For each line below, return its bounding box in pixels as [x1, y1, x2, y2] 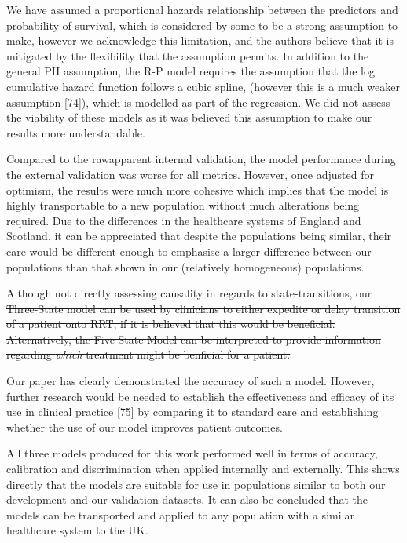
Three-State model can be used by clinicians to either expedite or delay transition [6, 300, 401, 316]
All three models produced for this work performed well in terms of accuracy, [6, 445, 378, 461]
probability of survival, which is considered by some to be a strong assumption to [6, 16, 398, 33]
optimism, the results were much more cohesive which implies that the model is [6, 181, 389, 198]
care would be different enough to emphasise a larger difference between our [6, 242, 372, 259]
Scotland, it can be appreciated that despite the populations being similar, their [6, 228, 392, 244]
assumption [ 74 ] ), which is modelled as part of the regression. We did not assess [6, 93, 390, 110]
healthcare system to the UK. [6, 522, 148, 538]
